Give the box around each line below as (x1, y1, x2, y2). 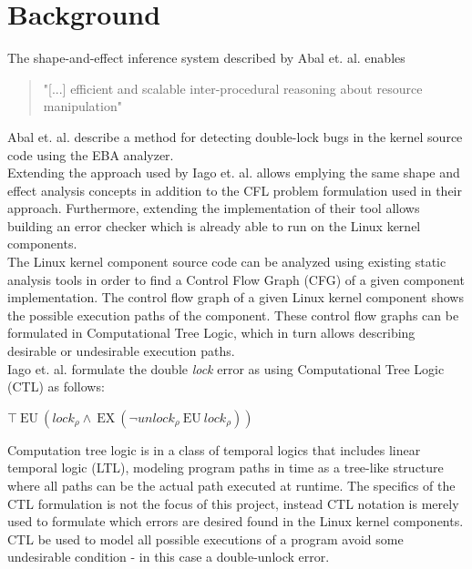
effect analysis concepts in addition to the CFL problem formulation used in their (7, 180, 462, 199)
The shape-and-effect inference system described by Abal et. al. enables (7, 48, 405, 67)
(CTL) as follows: (7, 377, 105, 396)
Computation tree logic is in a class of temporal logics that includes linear (7, 440, 421, 459)
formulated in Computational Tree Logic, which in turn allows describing (7, 323, 416, 342)
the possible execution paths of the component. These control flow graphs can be (7, 305, 459, 324)
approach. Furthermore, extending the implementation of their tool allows (7, 198, 420, 218)
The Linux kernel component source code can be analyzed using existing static (7, 252, 446, 271)
